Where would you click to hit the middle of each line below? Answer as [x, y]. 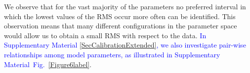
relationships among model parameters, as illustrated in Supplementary [112, 54]
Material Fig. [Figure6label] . [48, 64]
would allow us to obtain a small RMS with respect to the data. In [105, 35]
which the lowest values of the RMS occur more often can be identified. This [120, 16]
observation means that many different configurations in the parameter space [121, 26]
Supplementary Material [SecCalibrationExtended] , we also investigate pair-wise [125, 45]
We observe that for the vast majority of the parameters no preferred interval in [125, 6]
